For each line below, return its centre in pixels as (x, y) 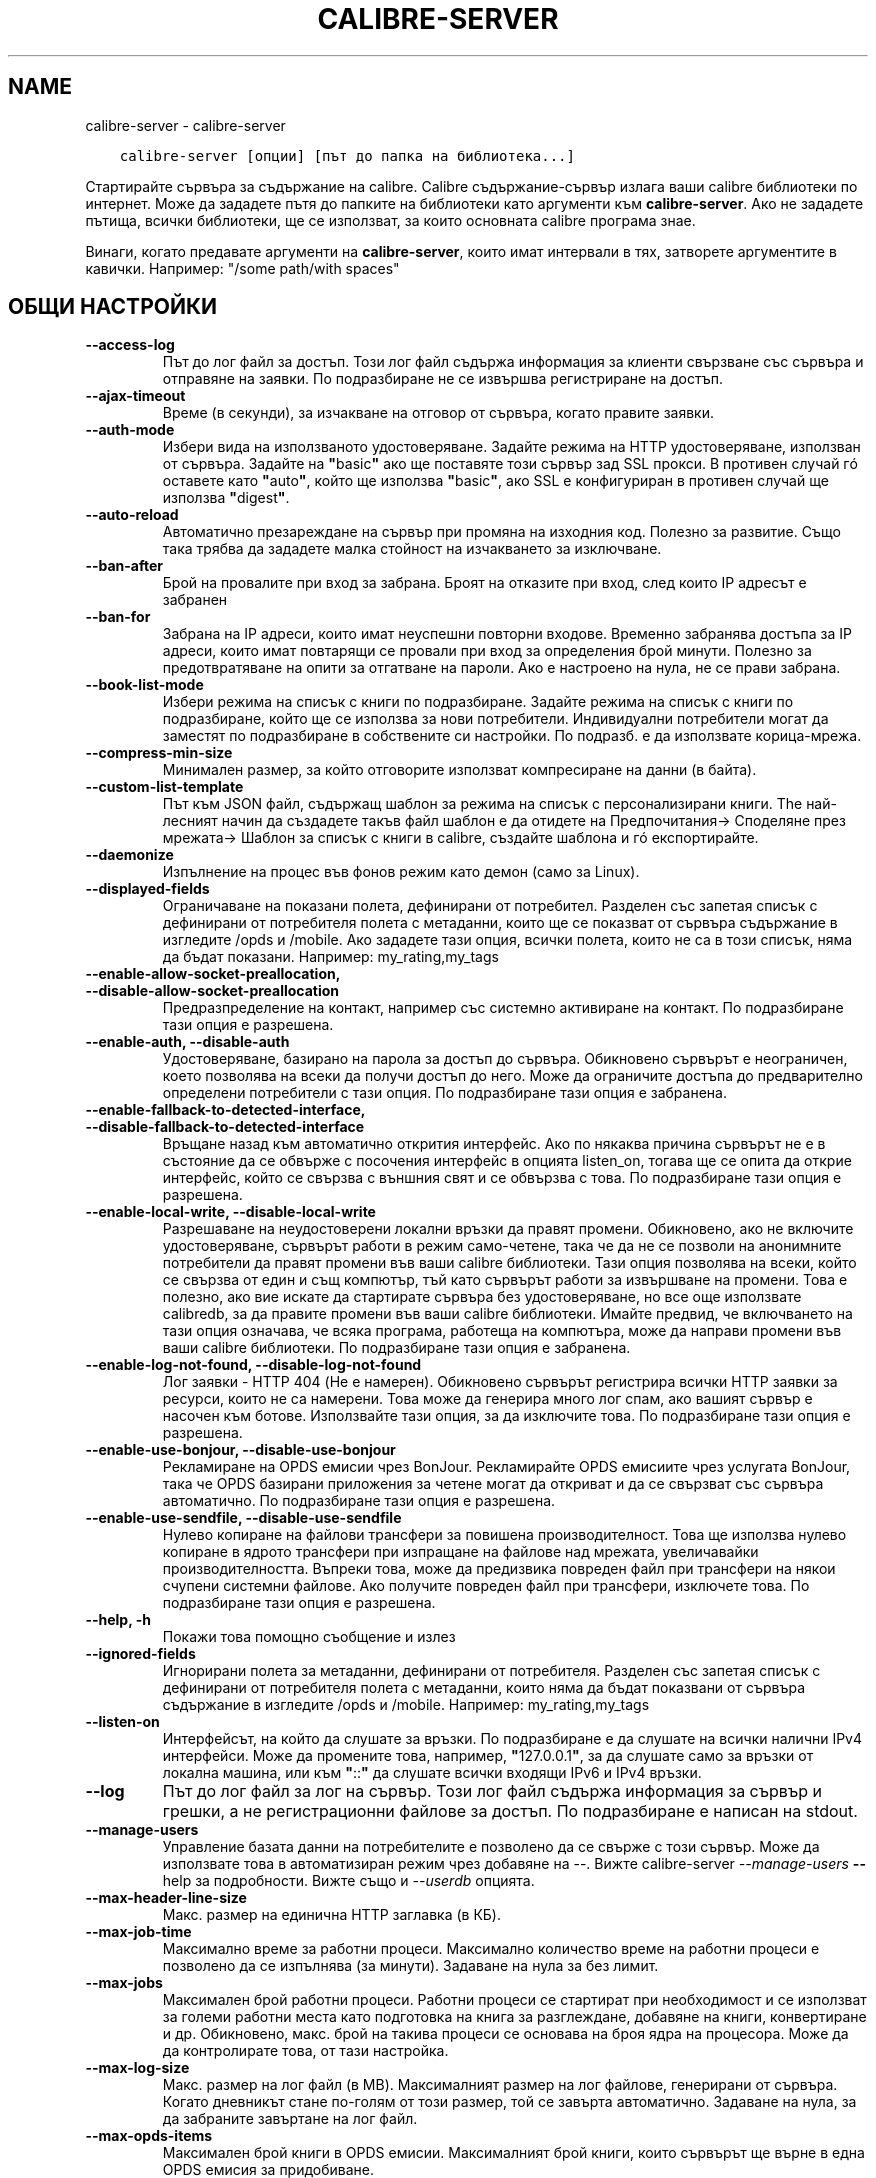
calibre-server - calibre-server (185, 125)
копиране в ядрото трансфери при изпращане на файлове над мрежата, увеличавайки (460, 1552)
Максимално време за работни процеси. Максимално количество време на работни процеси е (491, 1949)
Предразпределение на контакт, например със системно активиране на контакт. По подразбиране (503, 1008)
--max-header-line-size (166, 1898)
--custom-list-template (164, 787)
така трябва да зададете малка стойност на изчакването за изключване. (412, 549)
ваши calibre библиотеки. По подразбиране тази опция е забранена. (396, 1348)
